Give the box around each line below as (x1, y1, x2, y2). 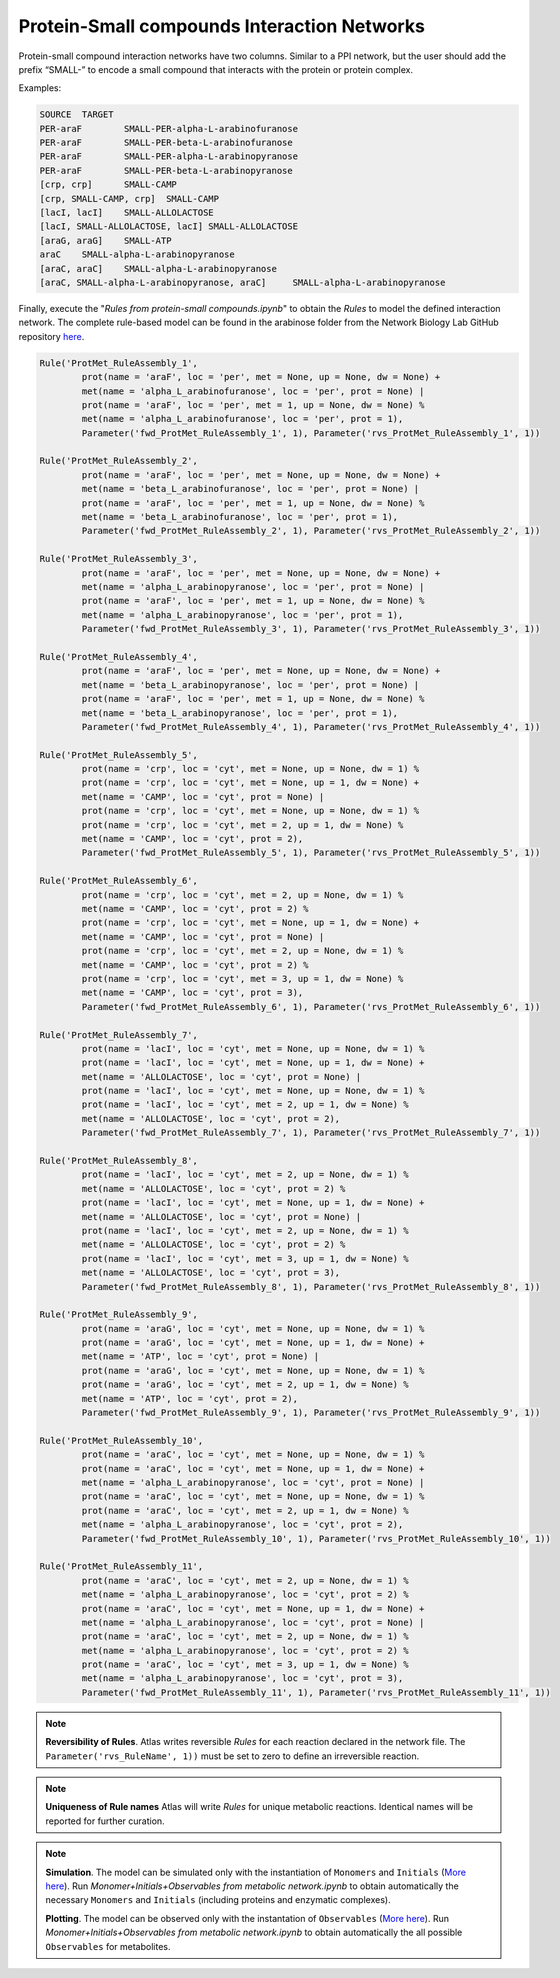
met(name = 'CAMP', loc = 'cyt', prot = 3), (81, 987, 304, 999)
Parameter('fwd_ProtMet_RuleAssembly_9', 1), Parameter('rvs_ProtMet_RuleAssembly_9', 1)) (81, 1407, 541, 1419)
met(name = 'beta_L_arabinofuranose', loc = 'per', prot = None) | (81, 483, 420, 495)
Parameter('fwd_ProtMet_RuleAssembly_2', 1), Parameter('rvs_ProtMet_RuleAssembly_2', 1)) (81, 525, 541, 537)
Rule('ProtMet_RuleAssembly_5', (39, 749, 199, 760)
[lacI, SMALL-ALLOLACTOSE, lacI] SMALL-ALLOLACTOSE (39, 221, 299, 232)
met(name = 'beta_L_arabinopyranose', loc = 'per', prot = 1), (81, 707, 399, 719)
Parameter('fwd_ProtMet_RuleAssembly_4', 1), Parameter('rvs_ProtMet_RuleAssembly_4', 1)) (81, 721, 541, 732)
